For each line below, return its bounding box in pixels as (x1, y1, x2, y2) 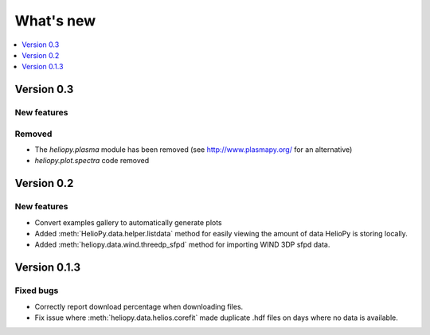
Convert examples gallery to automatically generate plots (34, 217, 222, 227)
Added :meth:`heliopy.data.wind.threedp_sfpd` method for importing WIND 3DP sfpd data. (34, 240, 330, 250)
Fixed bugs (14, 285, 59, 296)
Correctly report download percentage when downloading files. (34, 302, 244, 311)
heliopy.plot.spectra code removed (34, 156, 150, 166)
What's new (14, 12, 96, 29)
